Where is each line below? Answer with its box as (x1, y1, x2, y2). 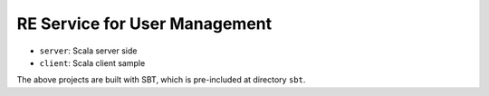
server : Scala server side (39, 45, 138, 56)
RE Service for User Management (16, 14, 272, 34)
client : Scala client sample (39, 57, 146, 68)
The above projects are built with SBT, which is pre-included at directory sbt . (16, 74, 306, 85)
